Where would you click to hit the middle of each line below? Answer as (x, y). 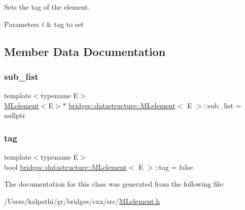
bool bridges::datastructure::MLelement (65, 167)
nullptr (15, 115)
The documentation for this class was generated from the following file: (114, 184)
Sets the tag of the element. (47, 7)
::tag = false (174, 167)
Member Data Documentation (85, 51)
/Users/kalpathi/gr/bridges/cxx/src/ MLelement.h (82, 201)
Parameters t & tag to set (44, 24)
